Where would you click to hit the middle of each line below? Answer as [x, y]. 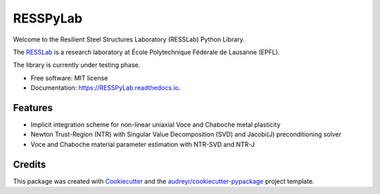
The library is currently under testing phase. [77, 65]
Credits [30, 164]
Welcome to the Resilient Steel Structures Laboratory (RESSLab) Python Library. [129, 39]
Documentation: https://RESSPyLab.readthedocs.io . [106, 88]
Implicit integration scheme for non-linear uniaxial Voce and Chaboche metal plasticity [156, 125]
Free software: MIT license [69, 78]
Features [33, 108]
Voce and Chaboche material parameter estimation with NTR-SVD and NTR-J [143, 144]
